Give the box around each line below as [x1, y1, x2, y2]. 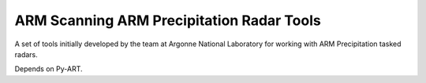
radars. [14, 49, 39, 59]
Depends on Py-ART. [14, 64, 83, 74]
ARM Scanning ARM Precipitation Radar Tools [14, 12, 321, 29]
